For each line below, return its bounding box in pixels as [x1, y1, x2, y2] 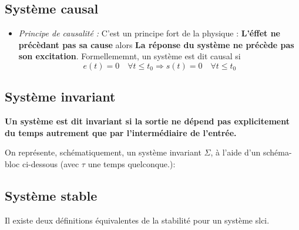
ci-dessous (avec [22, 157, 79, 170]
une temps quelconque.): [88, 157, 176, 170]
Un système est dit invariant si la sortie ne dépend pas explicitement [5, 115, 290, 127]
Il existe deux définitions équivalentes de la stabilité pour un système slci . [5, 214, 270, 226]
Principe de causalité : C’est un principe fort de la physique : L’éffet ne [18, 27, 280, 39]
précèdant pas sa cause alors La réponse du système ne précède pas [18, 38, 294, 50]
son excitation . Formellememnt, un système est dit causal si [18, 50, 241, 62]
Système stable [5, 186, 98, 204]
